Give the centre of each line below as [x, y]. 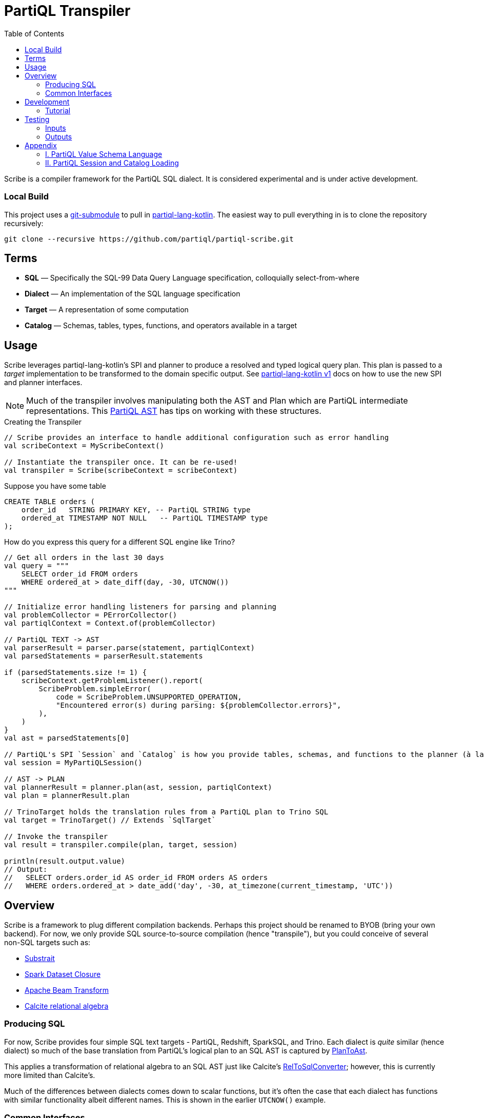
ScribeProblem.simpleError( [95, 689]
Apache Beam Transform [67, 990]
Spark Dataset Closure [63, 974]
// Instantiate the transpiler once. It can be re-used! [121, 462]
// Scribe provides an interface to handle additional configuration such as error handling [197, 438]
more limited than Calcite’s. [50, 1075]
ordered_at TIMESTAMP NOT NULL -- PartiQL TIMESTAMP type [145, 518]
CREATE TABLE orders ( [50, 502]
